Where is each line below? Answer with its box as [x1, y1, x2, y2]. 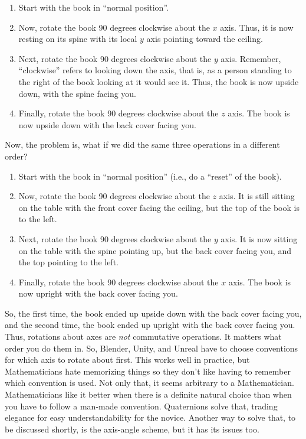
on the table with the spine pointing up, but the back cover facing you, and [18, 244, 291, 256]
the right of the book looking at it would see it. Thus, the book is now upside [18, 75, 299, 87]
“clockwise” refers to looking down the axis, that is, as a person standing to [18, 64, 292, 76]
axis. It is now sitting [221, 232, 298, 245]
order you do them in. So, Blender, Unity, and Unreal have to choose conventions [5, 342, 298, 354]
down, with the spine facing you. [18, 87, 137, 99]
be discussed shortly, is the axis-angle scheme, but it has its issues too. [5, 422, 259, 435]
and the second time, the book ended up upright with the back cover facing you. [5, 318, 295, 331]
